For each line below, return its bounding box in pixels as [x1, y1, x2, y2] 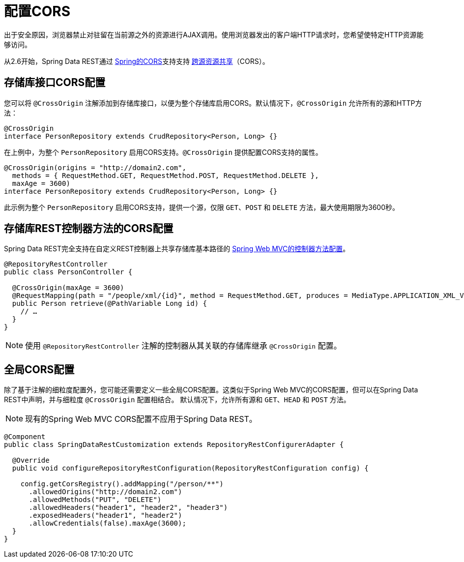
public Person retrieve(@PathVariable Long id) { [12, 299, 207, 308]
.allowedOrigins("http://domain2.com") [29, 488, 182, 496]
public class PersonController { [4, 268, 133, 276]
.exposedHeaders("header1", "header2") [29, 511, 182, 520]
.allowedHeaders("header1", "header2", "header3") [29, 503, 228, 512]
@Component [4, 433, 46, 441]
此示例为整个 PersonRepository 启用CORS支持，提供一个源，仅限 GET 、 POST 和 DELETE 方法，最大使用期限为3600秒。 [4, 203, 400, 211]
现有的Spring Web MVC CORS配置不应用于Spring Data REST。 [25, 414, 257, 424]
